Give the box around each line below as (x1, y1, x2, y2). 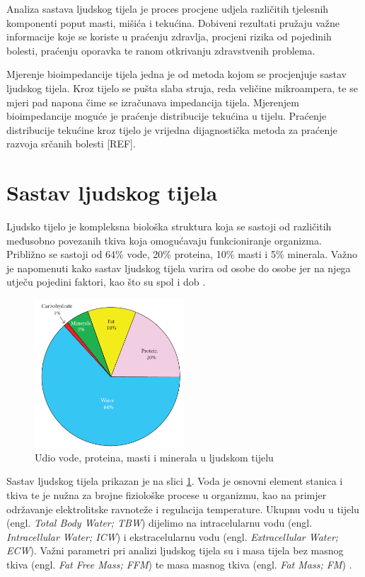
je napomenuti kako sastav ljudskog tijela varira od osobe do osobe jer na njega (6, 260, 351, 275)
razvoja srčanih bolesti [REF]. (6, 136, 136, 151)
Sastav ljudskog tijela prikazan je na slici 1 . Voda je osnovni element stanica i (6, 474, 343, 488)
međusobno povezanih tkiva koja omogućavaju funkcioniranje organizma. (6, 233, 322, 247)
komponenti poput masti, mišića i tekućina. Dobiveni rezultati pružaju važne (6, 15, 340, 30)
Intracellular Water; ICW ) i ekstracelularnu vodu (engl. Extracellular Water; (6, 529, 339, 544)
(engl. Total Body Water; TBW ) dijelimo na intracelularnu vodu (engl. (6, 515, 313, 530)
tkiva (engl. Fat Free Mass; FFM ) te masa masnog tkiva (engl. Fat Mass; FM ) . (6, 556, 352, 571)
